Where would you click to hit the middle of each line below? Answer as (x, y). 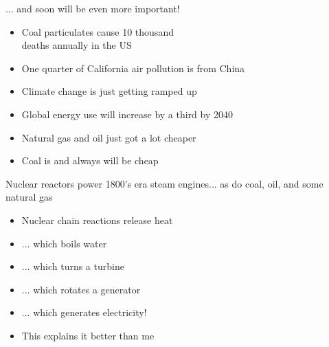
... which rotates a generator (81, 289)
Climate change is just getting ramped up (109, 91)
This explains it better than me (88, 335)
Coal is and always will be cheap (90, 160)
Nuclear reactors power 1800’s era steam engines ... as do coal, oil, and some (164, 183)
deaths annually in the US (77, 45)
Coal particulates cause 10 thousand (98, 31)
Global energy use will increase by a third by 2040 (127, 114)
